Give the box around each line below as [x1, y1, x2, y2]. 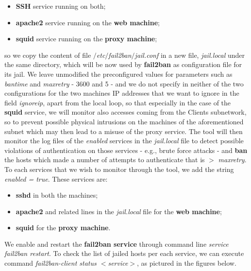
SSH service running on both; [16, 1, 106, 11]
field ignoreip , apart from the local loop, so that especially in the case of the [4, 97, 231, 107]
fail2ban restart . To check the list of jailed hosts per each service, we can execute [4, 248, 244, 258]
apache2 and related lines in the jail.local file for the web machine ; [16, 206, 222, 216]
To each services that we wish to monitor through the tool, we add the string [4, 164, 234, 174]
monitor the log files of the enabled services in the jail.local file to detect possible [4, 135, 244, 146]
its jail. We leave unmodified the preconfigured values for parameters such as [4, 68, 233, 79]
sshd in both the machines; [16, 190, 98, 200]
